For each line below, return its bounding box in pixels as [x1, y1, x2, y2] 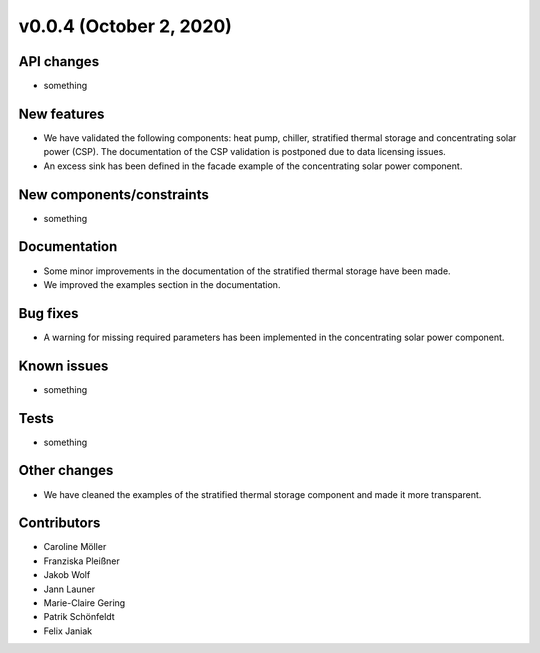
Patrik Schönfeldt [43, 611, 115, 623]
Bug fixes [18, 305, 79, 322]
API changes [18, 53, 100, 70]
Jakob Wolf [43, 569, 91, 581]
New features [18, 105, 105, 122]
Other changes [18, 462, 114, 479]
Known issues [18, 357, 109, 374]
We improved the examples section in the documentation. [43, 278, 281, 290]
